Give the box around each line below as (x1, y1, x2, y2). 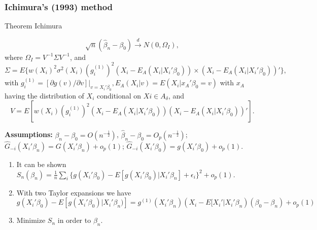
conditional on (96, 90, 142, 101)
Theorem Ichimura (5, 20, 62, 31)
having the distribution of (5, 90, 84, 101)
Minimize (16, 215, 46, 225)
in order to (57, 215, 91, 225)
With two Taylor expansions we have (16, 187, 131, 198)
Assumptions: (5, 129, 53, 140)
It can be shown (16, 158, 66, 169)
